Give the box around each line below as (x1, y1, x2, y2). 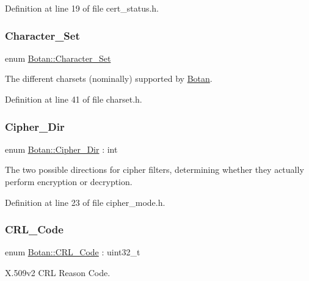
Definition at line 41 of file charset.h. (5, 93, 142, 105)
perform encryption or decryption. (5, 175, 133, 188)
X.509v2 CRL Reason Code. (5, 266, 111, 279)
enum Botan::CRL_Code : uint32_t (5, 246, 140, 258)
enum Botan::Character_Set (5, 51, 111, 64)
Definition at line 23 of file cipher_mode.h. (5, 195, 165, 208)
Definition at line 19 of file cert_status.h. (5, 2, 159, 14)
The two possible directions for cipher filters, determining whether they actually (5, 163, 304, 176)
